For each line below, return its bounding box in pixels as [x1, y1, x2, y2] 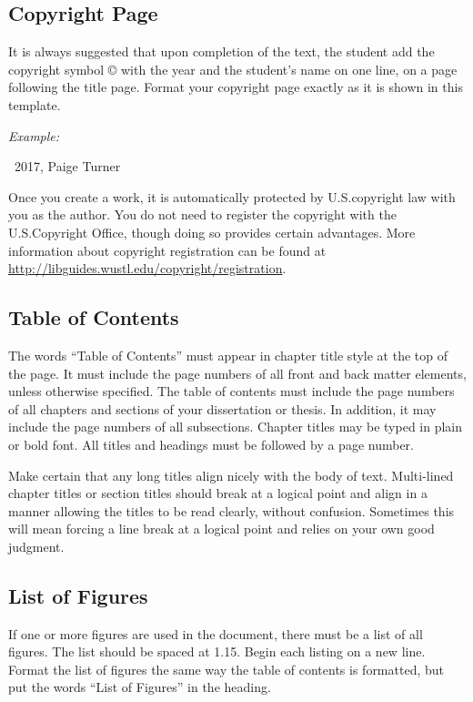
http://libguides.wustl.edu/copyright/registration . [8, 259, 287, 278]
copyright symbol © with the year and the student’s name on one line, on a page [8, 59, 458, 78]
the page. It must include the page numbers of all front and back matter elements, [8, 363, 467, 382]
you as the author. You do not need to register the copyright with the [8, 205, 397, 224]
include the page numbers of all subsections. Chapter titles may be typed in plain [8, 417, 463, 436]
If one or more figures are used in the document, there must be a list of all [8, 624, 423, 643]
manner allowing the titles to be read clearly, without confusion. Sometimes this [8, 501, 455, 520]
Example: [8, 126, 60, 145]
